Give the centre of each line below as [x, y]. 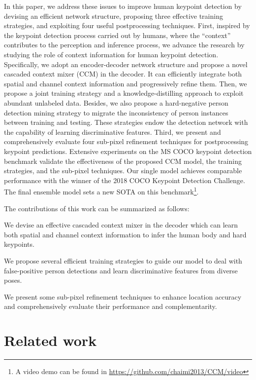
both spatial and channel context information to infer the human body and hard [125, 234]
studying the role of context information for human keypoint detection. [111, 54]
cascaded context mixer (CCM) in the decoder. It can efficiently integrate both [123, 74]
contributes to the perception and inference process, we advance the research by [124, 45]
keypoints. [19, 244]
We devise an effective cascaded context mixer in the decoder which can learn [121, 225]
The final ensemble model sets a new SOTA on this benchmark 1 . [101, 191]
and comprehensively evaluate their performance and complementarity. [111, 306]
